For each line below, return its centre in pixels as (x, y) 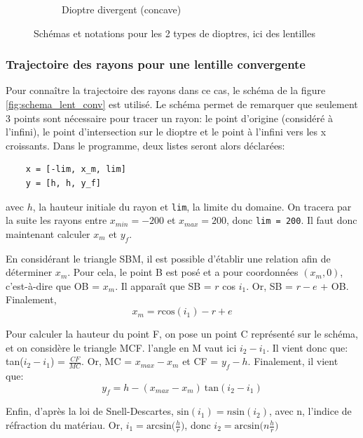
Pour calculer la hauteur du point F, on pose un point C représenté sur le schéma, (182, 334)
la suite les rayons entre (56, 220)
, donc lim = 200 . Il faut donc (292, 220)
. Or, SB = (269, 285)
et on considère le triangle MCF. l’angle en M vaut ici (121, 347)
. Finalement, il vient (293, 361)
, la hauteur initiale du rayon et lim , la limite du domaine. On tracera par (192, 206)
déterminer (29, 272)
